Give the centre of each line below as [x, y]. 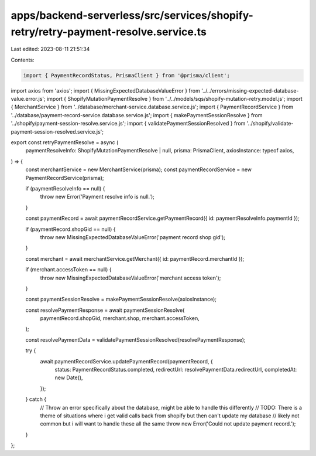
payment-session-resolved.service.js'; [57, 131]
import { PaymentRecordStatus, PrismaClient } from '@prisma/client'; [127, 75]
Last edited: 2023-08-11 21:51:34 [50, 49]
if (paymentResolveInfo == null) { [65, 188]
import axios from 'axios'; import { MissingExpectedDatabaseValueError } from [105, 90]
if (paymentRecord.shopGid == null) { [71, 229]
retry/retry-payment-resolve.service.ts [109, 32]
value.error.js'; [28, 99]
